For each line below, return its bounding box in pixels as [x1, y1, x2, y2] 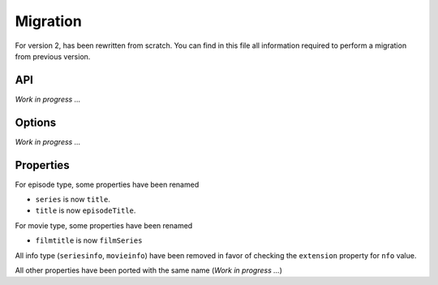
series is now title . [35, 195, 111, 205]
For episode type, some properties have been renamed [15, 179, 200, 189]
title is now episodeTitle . [35, 205, 136, 215]
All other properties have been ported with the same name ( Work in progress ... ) [15, 266, 283, 275]
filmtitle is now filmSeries [35, 235, 143, 245]
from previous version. [15, 51, 91, 61]
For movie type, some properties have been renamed [15, 220, 193, 231]
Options [15, 115, 57, 129]
